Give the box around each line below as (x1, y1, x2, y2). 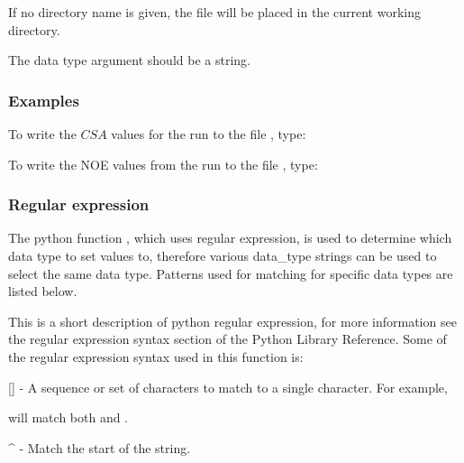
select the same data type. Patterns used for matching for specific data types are (8, 264, 453, 282)
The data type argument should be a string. (8, 51, 250, 69)
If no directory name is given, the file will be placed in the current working (8, 3, 421, 21)
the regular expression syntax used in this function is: (8, 347, 304, 366)
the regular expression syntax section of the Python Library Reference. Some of (8, 329, 447, 348)
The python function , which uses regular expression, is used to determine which (8, 228, 452, 247)
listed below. (8, 282, 77, 301)
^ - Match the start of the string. (8, 438, 191, 457)
